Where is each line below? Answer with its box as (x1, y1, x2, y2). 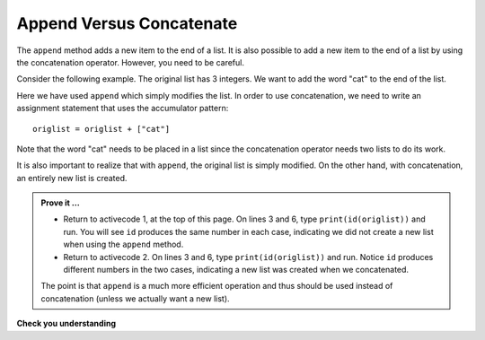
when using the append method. (63, 239, 184, 250)
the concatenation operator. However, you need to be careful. (16, 57, 244, 67)
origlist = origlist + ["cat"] (32, 124, 171, 134)
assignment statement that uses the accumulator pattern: (16, 103, 229, 114)
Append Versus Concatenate (16, 13, 238, 33)
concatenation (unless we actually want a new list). (40, 292, 230, 304)
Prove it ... (40, 197, 80, 208)
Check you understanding (16, 318, 117, 329)
